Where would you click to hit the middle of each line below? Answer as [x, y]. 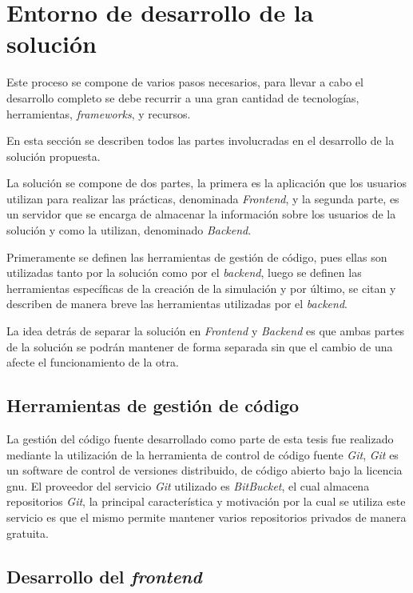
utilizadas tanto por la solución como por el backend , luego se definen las [184, 272]
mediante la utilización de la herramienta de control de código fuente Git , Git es [203, 454]
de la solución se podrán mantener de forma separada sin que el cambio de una [200, 346]
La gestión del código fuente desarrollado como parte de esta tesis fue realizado [200, 439]
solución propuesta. [54, 156]
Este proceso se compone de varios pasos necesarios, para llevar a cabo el [185, 82]
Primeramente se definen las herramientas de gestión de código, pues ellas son [197, 256]
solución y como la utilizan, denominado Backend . [129, 230]
